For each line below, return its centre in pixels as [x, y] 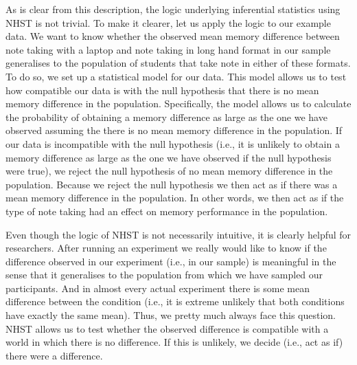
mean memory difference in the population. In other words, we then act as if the [175, 198]
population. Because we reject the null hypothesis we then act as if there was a [172, 184]
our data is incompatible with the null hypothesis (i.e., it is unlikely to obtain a [173, 143]
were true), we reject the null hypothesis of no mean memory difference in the [169, 171]
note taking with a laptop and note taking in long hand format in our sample [168, 49]
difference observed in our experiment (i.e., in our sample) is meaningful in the [171, 261]
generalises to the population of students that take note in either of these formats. [178, 63]
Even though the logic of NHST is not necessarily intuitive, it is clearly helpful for [178, 234]
